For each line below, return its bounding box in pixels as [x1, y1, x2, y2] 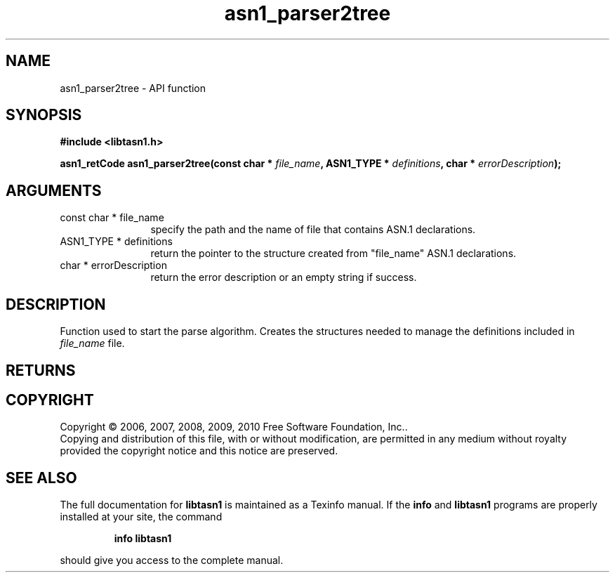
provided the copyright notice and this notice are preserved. [60, 445, 338, 457]
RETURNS [6, 361, 76, 379]
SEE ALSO [6, 468, 77, 487]
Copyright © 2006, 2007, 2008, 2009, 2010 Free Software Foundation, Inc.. [60, 421, 408, 433]
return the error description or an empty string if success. [150, 271, 417, 284]
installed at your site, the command [60, 511, 223, 523]
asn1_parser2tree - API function [60, 81, 206, 94]
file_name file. [60, 337, 125, 350]
